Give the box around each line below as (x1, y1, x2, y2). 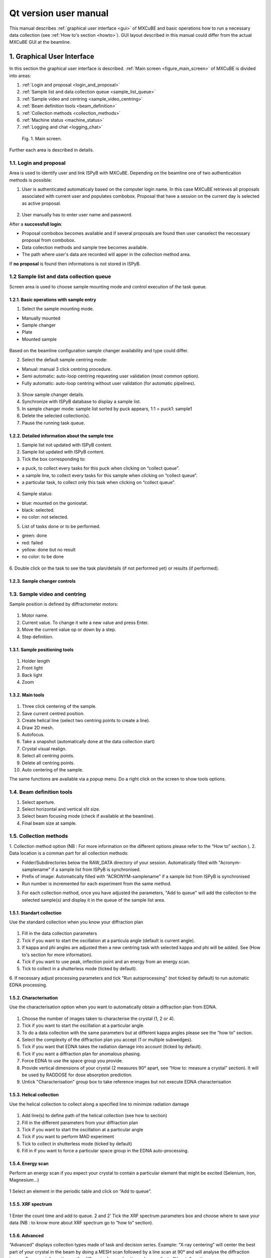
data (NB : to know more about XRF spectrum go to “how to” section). (9, 1220, 154, 1226)
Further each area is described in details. (9, 147, 94, 153)
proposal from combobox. (22, 237, 76, 244)
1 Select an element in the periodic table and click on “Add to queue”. (9, 1188, 152, 1195)
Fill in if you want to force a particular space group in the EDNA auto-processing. (22, 1148, 189, 1154)
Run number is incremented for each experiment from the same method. (22, 881, 172, 887)
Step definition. (22, 634, 54, 640)
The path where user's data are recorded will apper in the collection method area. (22, 252, 191, 258)
